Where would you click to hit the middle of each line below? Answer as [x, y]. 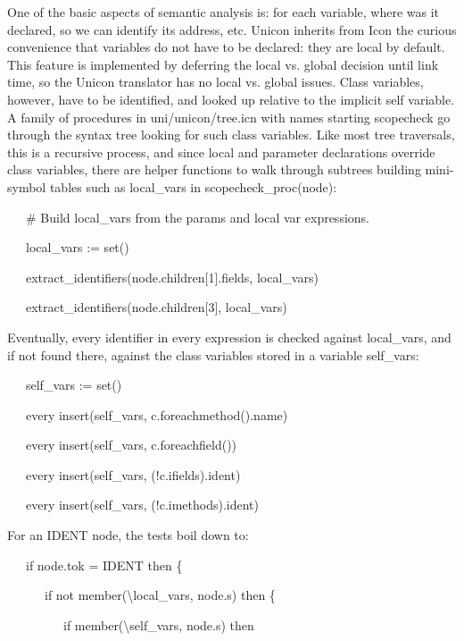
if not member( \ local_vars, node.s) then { [160, 595]
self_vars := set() [74, 385]
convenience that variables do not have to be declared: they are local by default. [226, 47]
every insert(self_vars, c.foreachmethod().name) [157, 414]
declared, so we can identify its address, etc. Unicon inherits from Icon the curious [232, 29]
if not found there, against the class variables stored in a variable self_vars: [213, 354]
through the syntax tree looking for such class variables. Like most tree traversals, [231, 135]
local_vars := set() [77, 247]
